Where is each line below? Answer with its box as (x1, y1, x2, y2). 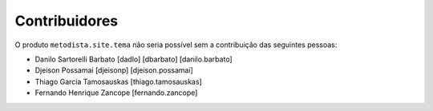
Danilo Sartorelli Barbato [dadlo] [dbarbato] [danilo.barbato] (34, 54, 233, 64)
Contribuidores (14, 12, 119, 30)
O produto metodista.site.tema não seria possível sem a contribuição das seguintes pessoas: (14, 40, 338, 50)
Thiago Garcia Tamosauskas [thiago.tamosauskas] (34, 77, 202, 86)
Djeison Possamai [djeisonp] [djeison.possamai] (34, 65, 194, 75)
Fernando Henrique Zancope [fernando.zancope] (34, 88, 198, 97)
